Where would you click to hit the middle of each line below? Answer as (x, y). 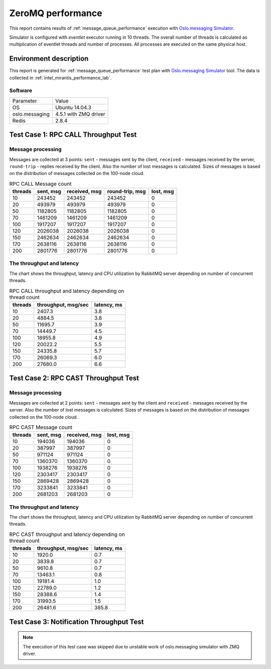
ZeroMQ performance (56, 13)
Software (21, 90)
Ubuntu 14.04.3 (73, 107)
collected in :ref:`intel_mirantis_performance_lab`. (60, 77)
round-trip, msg (126, 192)
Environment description (49, 59)
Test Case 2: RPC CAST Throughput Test (74, 378)
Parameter (25, 101)
